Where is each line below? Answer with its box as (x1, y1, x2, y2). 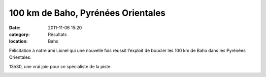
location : (9, 38, 28, 44)
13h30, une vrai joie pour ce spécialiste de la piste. (9, 63, 112, 69)
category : (9, 31, 30, 37)
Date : (9, 25, 21, 31)
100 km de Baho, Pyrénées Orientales (9, 7, 166, 18)
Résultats (48, 31, 67, 37)
